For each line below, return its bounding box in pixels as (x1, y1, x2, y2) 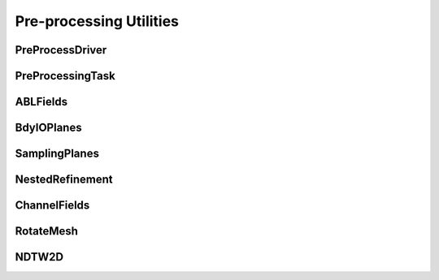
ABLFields (15, 95, 68, 109)
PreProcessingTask (15, 69, 115, 83)
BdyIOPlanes (15, 121, 82, 135)
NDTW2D (15, 250, 64, 264)
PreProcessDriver (15, 43, 107, 57)
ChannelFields (15, 199, 90, 213)
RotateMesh (15, 224, 79, 239)
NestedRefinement (15, 173, 113, 187)
